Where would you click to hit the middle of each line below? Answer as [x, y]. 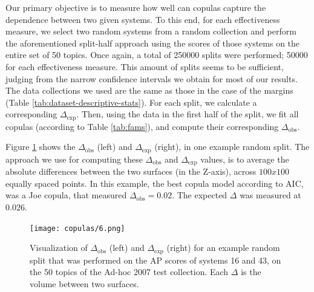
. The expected [200, 195]
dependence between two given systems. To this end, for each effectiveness [143, 19]
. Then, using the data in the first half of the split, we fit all [188, 114]
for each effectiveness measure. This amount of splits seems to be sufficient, [145, 66]
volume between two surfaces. [84, 283]
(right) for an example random [223, 248]
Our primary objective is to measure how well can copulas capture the [136, 7]
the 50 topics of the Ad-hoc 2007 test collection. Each [129, 272]
